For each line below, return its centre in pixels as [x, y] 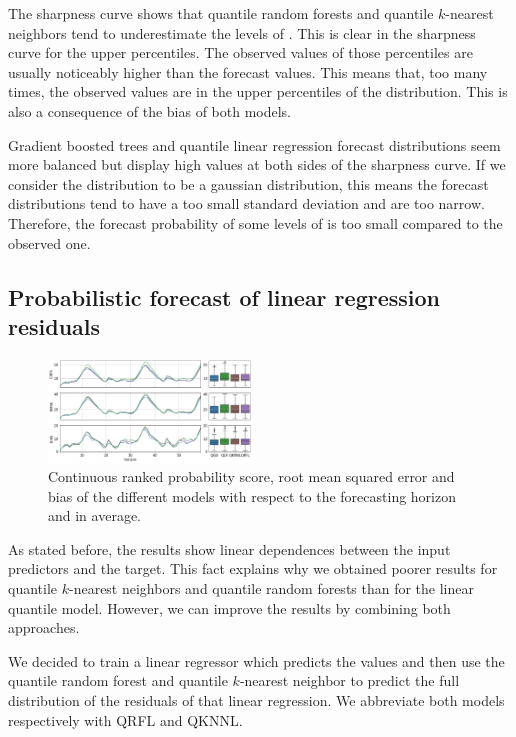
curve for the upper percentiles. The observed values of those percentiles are [240, 52]
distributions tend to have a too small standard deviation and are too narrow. [246, 203]
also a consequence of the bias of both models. [150, 110]
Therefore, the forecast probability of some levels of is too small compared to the [255, 222]
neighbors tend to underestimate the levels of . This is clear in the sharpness [242, 32]
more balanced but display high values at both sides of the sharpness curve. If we [257, 164]
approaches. [44, 627]
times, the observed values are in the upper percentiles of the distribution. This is [258, 91]
